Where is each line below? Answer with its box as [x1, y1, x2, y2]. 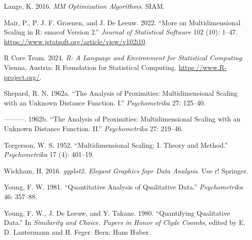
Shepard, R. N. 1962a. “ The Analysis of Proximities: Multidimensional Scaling [4, 88, 237, 98]
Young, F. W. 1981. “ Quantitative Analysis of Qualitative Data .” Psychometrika [4, 182, 243, 192]
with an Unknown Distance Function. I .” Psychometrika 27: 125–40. [4, 97, 206, 107]
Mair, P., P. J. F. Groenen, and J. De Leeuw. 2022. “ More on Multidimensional [4, 17, 241, 27]
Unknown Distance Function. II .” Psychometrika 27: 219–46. [4, 123, 183, 133]
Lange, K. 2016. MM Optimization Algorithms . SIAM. [4, 1, 165, 11]
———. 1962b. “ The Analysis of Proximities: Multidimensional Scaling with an [4, 114, 241, 124]
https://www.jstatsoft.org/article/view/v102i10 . [4, 36, 147, 46]
